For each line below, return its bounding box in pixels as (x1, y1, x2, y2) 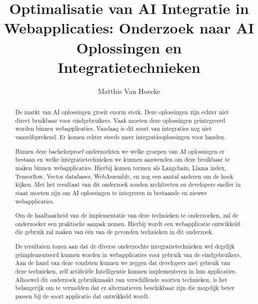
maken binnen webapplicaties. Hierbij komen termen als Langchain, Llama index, (15, 163, 226, 172)
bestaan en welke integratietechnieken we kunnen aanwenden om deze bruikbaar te (15, 155, 230, 164)
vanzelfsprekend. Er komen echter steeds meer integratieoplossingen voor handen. (15, 133, 226, 141)
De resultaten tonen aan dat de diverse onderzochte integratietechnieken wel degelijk (15, 242, 235, 250)
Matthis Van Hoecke (98, 85, 160, 96)
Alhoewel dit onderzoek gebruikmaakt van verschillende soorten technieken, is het (15, 275, 228, 284)
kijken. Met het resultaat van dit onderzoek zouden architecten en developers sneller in (15, 180, 241, 189)
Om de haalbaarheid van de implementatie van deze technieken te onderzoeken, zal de (15, 211, 239, 220)
